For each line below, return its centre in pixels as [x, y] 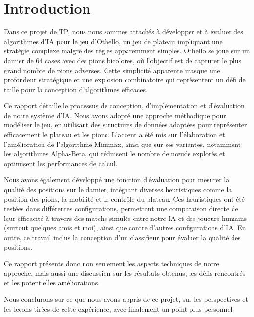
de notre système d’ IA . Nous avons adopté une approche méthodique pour [115, 115]
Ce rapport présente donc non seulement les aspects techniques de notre [112, 263]
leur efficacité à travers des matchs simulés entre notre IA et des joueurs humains [125, 218]
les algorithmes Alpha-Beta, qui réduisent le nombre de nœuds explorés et [115, 154]
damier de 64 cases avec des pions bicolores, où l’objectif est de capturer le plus [123, 60]
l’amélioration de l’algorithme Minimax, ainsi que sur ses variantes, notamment [123, 144]
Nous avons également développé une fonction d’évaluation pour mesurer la [117, 180]
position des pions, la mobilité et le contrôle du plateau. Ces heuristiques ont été [124, 199]
